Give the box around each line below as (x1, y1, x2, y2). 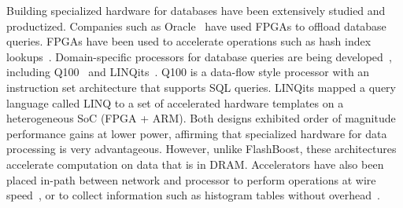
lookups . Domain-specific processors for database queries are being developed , (6, 48, 392, 64)
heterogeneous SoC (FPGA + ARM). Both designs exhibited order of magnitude (6, 110, 396, 126)
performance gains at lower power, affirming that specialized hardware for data (6, 125, 387, 141)
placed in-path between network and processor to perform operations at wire (6, 171, 376, 188)
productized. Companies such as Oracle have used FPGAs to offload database (6, 17, 386, 34)
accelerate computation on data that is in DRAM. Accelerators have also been (6, 155, 384, 172)
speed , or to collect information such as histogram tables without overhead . (6, 187, 381, 203)
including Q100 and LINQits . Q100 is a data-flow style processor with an (6, 64, 370, 80)
